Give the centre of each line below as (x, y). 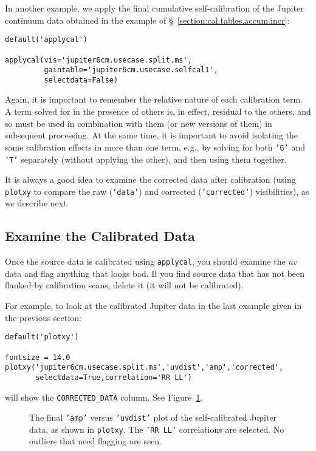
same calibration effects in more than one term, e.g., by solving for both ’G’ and (155, 147)
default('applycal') (46, 40)
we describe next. (37, 203)
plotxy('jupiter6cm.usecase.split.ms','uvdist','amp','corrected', (144, 368)
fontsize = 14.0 (38, 357)
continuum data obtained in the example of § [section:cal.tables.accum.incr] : (147, 20)
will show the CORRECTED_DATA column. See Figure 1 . (104, 397)
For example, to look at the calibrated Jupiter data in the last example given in (153, 306)
